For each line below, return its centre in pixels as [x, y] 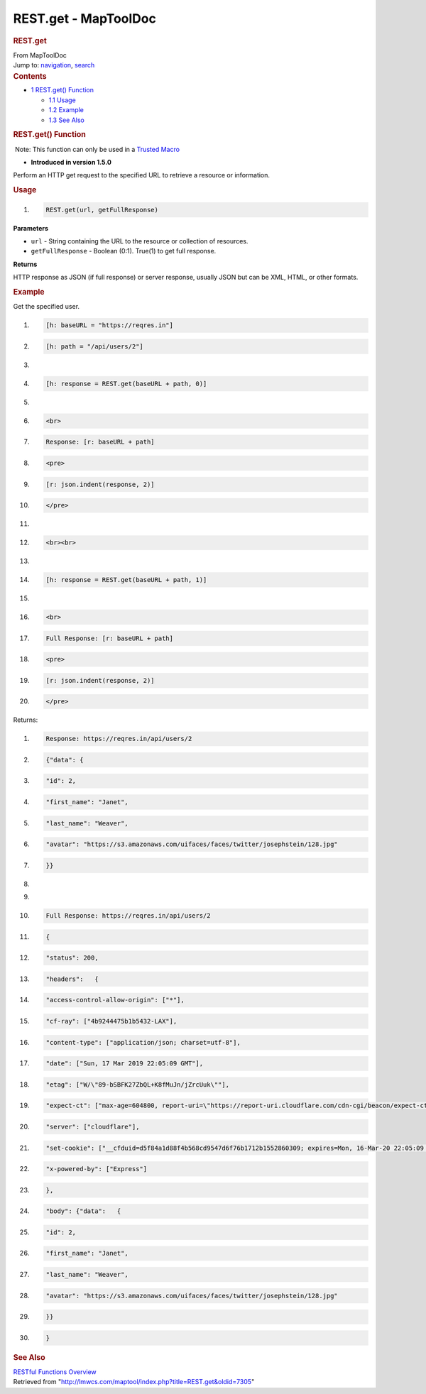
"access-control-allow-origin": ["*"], [115, 1000]
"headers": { [72, 979]
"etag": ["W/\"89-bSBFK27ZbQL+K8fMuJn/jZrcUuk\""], [138, 1085]
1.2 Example [66, 110]
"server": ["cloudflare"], [93, 1126]
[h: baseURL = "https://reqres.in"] [110, 325]
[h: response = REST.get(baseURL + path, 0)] [126, 384]
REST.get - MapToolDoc [84, 18]
